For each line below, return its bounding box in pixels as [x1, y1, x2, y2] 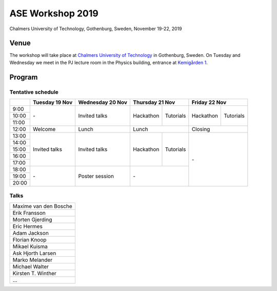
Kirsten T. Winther [12, 270, 56, 277]
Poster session [78, 173, 114, 180]
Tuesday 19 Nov [32, 99, 73, 106]
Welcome [32, 126, 56, 132]
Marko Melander [12, 256, 53, 263]
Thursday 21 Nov [133, 99, 175, 106]
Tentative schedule [9, 88, 59, 96]
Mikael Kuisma [12, 243, 48, 250]
